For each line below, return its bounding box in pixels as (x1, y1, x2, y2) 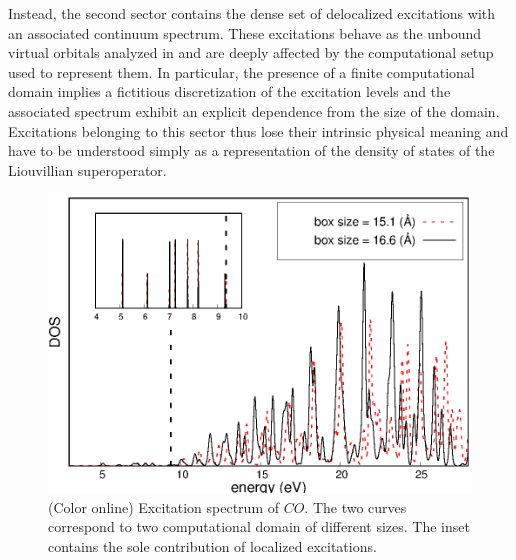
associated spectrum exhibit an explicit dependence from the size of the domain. (8, 100, 500, 121)
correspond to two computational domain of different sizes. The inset (48, 516, 470, 537)
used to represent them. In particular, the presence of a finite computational (8, 61, 475, 82)
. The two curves (304, 496, 407, 517)
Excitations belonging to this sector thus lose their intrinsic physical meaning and (8, 120, 509, 141)
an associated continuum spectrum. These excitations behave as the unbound (8, 22, 481, 43)
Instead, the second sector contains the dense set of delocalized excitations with (8, 3, 496, 23)
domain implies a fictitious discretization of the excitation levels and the (8, 81, 451, 102)
